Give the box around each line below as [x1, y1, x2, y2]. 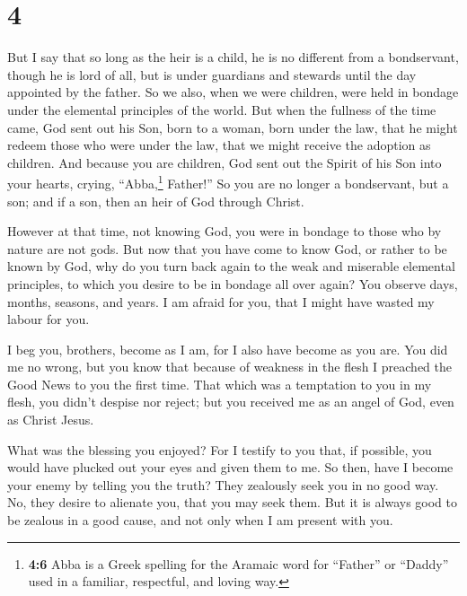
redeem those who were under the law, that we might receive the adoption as [7, 136, 431, 154]
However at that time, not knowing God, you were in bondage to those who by [7, 222, 442, 241]
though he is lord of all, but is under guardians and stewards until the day [7, 65, 417, 83]
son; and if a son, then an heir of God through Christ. [7, 191, 304, 210]
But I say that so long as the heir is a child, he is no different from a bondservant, [7, 48, 459, 66]
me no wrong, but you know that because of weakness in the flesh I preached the [7, 357, 453, 376]
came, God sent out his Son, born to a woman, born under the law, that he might [7, 118, 458, 136]
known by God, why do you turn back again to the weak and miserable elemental [7, 257, 455, 276]
